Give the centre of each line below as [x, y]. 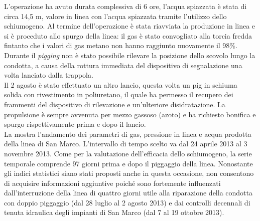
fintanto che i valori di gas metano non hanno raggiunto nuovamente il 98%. [121, 45]
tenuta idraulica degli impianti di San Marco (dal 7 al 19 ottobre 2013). [114, 212]
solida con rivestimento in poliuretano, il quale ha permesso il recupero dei [119, 94]
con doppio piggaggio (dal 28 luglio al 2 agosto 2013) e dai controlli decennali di [127, 202]
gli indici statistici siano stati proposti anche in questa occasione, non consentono [129, 173]
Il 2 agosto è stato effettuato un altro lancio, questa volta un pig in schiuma [121, 84]
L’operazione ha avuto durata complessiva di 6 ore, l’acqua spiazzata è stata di [125, 6]
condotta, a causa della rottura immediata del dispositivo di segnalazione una [123, 65]
